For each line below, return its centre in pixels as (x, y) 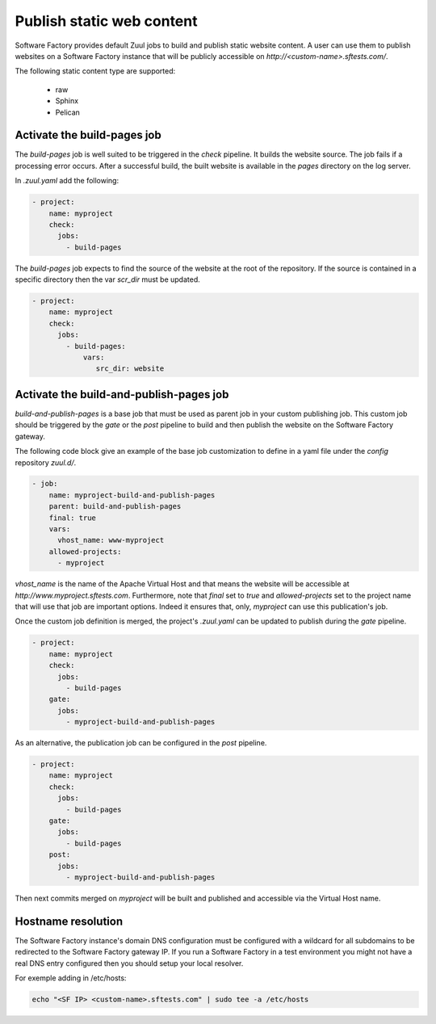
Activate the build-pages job (88, 135)
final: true (73, 518)
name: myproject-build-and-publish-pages (132, 495)
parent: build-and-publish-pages (115, 506)
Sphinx (67, 101)
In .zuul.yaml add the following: (67, 181)
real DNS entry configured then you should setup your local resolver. (129, 963)
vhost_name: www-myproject (111, 540)
